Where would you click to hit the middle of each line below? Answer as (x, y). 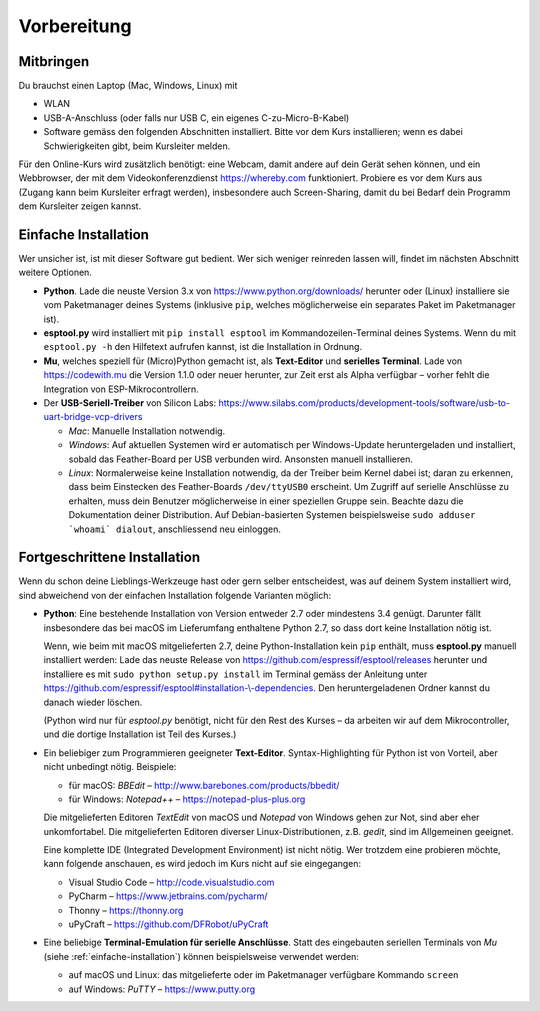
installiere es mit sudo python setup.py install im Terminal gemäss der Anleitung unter (235, 674)
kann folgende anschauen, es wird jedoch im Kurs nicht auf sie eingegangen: (202, 864)
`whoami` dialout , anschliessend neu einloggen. (175, 529)
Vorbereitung (75, 26)
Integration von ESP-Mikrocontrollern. (121, 389)
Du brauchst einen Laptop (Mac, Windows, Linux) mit (128, 86)
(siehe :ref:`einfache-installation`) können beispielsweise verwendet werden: (201, 956)
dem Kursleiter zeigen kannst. (80, 206)
